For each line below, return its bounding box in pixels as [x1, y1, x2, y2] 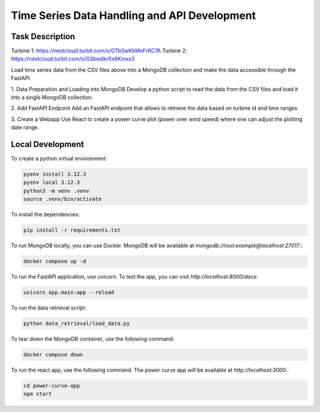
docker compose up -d [23, 258, 87, 265]
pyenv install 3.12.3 [23, 171, 87, 178]
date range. [11, 124, 40, 131]
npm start [23, 391, 52, 397]
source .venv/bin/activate [23, 196, 102, 203]
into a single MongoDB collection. [11, 94, 93, 101]
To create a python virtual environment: [11, 155, 107, 162]
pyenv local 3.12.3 [23, 179, 80, 186]
